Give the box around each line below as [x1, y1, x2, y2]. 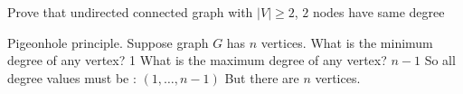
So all [424, 51, 456, 70]
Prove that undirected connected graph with [7, 3, 253, 21]
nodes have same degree [312, 3, 445, 21]
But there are [224, 68, 299, 87]
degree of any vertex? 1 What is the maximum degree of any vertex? [7, 51, 387, 70]
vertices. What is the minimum [260, 33, 433, 52]
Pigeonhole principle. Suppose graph [7, 33, 209, 52]
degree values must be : [7, 68, 137, 87]
